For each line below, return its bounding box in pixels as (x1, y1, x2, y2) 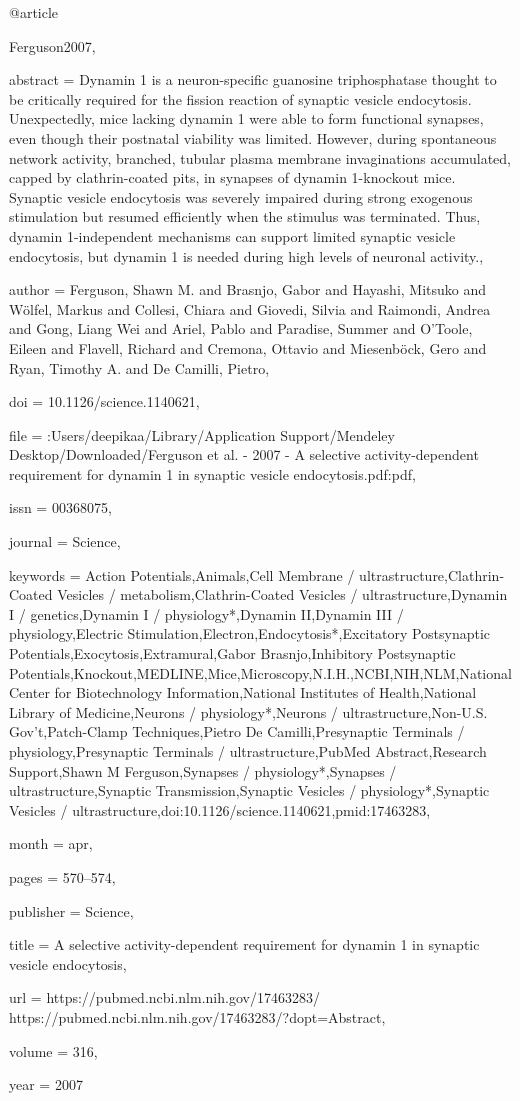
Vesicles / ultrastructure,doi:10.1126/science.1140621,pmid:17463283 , (9, 799, 431, 820)
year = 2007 (9, 1074, 83, 1095)
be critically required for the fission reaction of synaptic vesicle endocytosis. (9, 88, 472, 109)
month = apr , (9, 833, 93, 854)
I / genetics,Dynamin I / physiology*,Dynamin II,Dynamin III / (9, 603, 404, 624)
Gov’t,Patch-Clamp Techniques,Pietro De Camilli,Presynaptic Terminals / (9, 721, 465, 742)
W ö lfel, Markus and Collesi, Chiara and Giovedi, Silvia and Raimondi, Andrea (9, 298, 491, 319)
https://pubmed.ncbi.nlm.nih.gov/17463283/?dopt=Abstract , (9, 1006, 386, 1027)
